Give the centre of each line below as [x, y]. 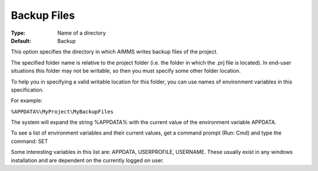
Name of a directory [82, 33]
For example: [27, 100]
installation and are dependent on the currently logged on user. [87, 160]
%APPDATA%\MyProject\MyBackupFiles [62, 111]
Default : [21, 41]
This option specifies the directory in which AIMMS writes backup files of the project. [114, 52]
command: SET [29, 141]
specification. [27, 90]
